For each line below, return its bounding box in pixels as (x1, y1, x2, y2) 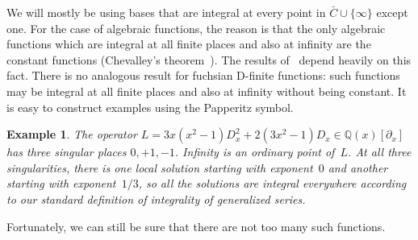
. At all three (348, 143, 412, 160)
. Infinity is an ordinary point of (174, 143, 335, 160)
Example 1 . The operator (6, 126, 137, 143)
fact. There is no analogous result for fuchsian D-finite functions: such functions (6, 67, 400, 84)
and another (328, 159, 388, 176)
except (376, 4, 408, 20)
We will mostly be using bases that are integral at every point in (6, 4, 326, 20)
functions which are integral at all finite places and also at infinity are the (6, 35, 371, 52)
